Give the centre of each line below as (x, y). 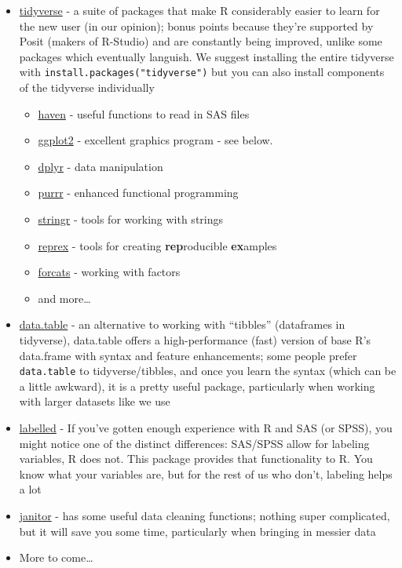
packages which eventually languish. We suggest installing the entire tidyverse (206, 56)
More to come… (56, 557)
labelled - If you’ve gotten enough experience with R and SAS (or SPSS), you (206, 428)
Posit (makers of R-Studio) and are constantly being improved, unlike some (201, 41)
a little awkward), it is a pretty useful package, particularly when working (197, 386)
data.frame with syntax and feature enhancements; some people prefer (188, 355)
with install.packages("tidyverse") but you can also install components (202, 72)
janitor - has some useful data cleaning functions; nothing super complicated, (205, 515)
